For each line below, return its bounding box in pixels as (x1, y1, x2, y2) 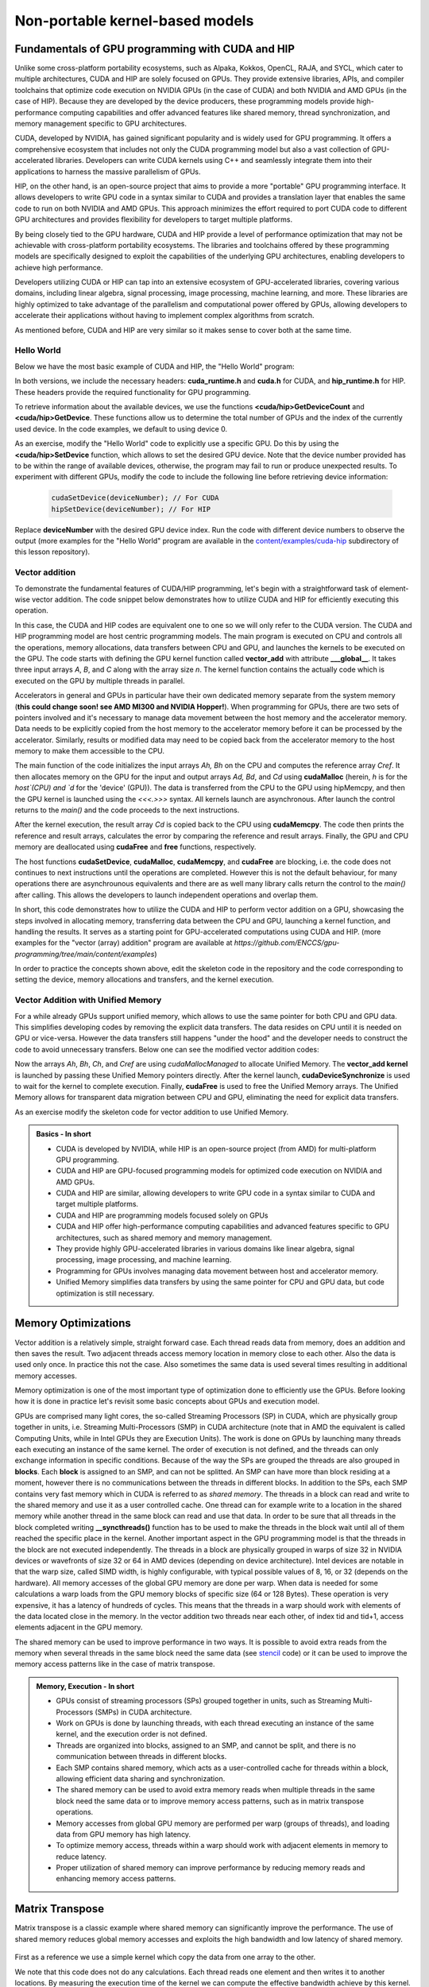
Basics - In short (36, 1129, 91, 1139)
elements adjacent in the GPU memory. (14, 1622, 143, 1633)
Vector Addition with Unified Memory (14, 994, 162, 1005)
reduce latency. (56, 1852, 107, 1861)
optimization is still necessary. (56, 1288, 155, 1298)
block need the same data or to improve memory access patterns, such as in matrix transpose (56, 1796, 365, 1806)
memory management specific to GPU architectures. (14, 119, 187, 129)
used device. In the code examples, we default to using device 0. (14, 424, 228, 433)
